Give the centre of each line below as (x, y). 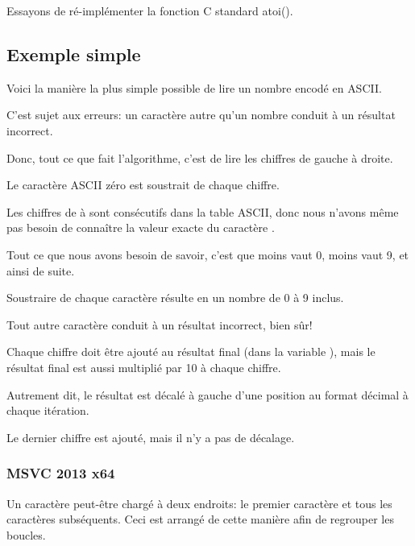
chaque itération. (48, 410)
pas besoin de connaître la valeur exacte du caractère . (141, 227)
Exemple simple (74, 54)
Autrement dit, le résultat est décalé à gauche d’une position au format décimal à (207, 394)
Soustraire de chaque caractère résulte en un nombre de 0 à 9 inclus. (175, 298)
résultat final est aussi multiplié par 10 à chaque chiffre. (144, 367)
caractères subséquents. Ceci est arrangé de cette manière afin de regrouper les (200, 519)
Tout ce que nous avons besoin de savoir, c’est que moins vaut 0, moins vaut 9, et (208, 254)
